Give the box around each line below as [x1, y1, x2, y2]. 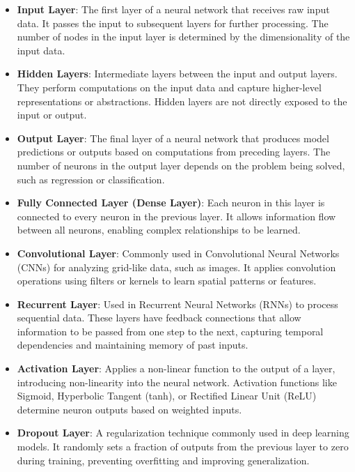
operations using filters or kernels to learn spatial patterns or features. [17, 273, 317, 288]
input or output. [17, 107, 87, 122]
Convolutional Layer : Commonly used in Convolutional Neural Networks [17, 245, 340, 260]
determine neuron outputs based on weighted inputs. [17, 402, 242, 416]
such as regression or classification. [17, 172, 165, 186]
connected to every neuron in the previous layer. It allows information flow [17, 208, 336, 223]
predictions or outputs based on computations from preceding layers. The [17, 144, 331, 159]
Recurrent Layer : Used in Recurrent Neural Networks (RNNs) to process [17, 296, 338, 311]
